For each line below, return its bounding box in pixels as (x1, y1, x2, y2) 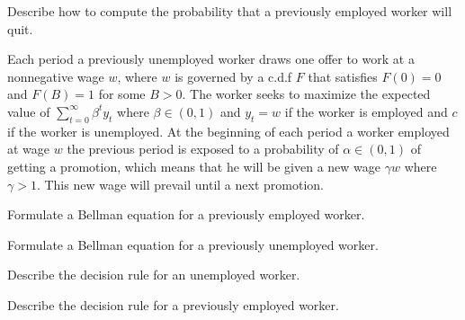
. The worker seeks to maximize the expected (182, 84, 431, 103)
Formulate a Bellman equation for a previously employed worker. (7, 205, 365, 224)
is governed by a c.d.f (174, 67, 292, 85)
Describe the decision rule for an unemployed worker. (7, 265, 300, 284)
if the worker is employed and (284, 102, 448, 120)
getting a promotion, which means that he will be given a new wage (7, 156, 381, 175)
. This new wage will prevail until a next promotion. (36, 174, 324, 193)
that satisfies (308, 67, 378, 85)
